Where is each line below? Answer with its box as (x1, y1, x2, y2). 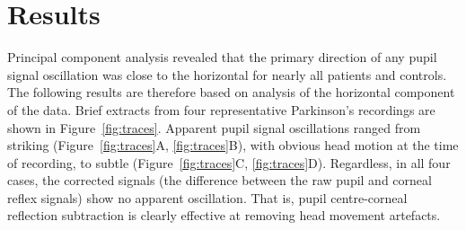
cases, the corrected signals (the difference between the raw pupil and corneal (7, 171, 432, 190)
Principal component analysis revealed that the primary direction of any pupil (7, 48, 437, 66)
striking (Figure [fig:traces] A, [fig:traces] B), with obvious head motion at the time (7, 136, 459, 155)
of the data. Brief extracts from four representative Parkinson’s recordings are (7, 100, 435, 119)
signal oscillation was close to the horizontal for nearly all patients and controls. (7, 65, 447, 84)
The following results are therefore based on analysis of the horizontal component (7, 83, 455, 102)
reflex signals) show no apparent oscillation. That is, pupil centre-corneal (7, 188, 408, 207)
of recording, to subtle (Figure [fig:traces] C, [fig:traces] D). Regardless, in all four (7, 153, 451, 172)
